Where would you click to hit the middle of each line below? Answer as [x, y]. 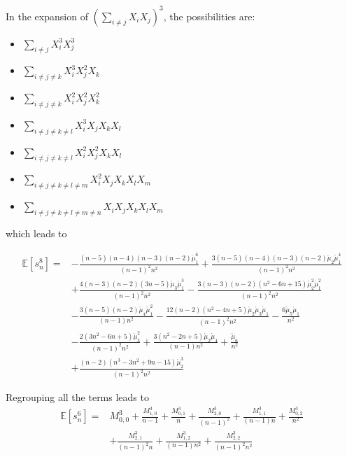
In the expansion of [47, 16]
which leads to [36, 233]
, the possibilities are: [209, 16]
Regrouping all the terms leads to [77, 397]
